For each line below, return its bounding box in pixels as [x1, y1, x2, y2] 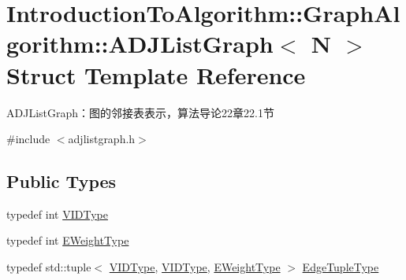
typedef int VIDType [6, 205, 108, 222]
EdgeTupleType [302, 259, 379, 275]
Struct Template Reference [6, 58, 306, 90]
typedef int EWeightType [6, 232, 129, 249]
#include [6, 131, 50, 147]
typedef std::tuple [6, 259, 91, 275]
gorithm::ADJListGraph [6, 28, 274, 60]
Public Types [6, 169, 117, 193]
